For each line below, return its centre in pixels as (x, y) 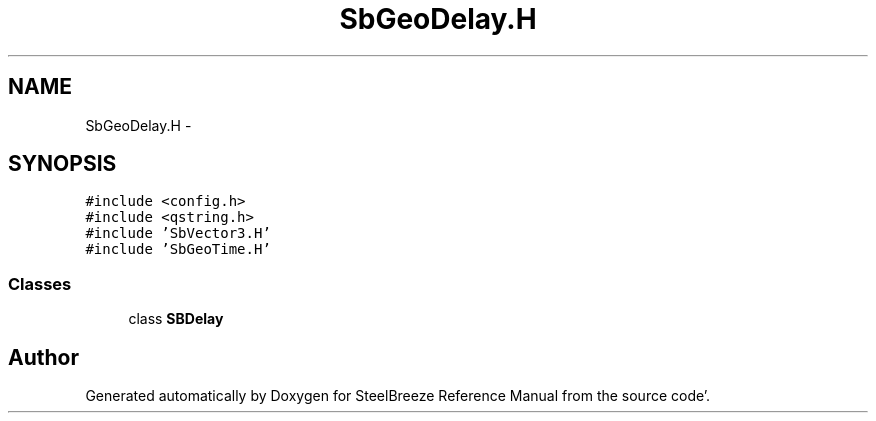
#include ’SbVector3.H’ (178, 233)
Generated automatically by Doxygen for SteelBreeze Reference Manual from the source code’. (398, 396)
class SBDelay (176, 319)
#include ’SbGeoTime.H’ (178, 249)
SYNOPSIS (62, 164)
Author (43, 357)
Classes (40, 283)
